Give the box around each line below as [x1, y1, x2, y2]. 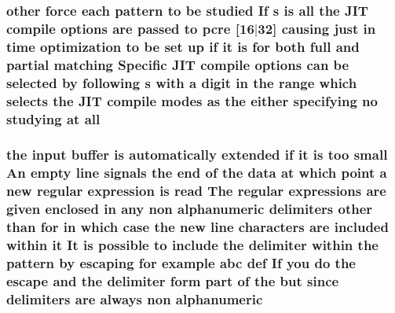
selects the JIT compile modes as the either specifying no [6, 90, 378, 110]
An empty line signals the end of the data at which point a [6, 163, 387, 182]
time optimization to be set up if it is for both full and [6, 36, 360, 56]
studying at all [6, 109, 101, 128]
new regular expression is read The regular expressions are [6, 181, 386, 201]
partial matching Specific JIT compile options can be [6, 54, 349, 74]
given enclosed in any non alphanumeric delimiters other [6, 199, 373, 219]
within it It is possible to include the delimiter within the [6, 234, 379, 254]
